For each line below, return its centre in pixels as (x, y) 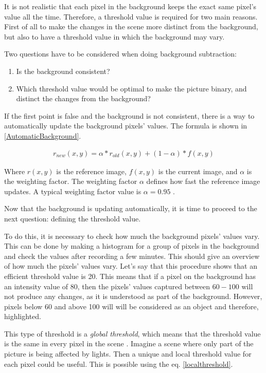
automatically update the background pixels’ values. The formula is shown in (126, 126)
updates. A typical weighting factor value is (73, 191)
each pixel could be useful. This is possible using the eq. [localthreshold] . (119, 363)
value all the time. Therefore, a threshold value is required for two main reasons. (131, 16)
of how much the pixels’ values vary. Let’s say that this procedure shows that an (131, 266)
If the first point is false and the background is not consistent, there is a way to (129, 115)
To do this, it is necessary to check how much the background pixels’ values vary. (132, 236)
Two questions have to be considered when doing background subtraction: (120, 54)
